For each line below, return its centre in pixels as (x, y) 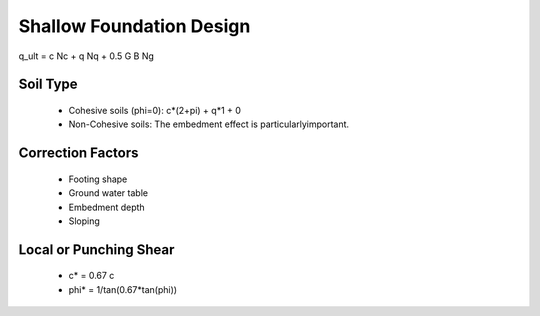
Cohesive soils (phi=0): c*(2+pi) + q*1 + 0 (155, 110)
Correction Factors (78, 153)
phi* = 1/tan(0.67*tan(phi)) (123, 289)
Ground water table (108, 193)
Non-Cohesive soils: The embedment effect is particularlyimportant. (209, 124)
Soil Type (48, 84)
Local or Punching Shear (96, 249)
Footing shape (98, 179)
